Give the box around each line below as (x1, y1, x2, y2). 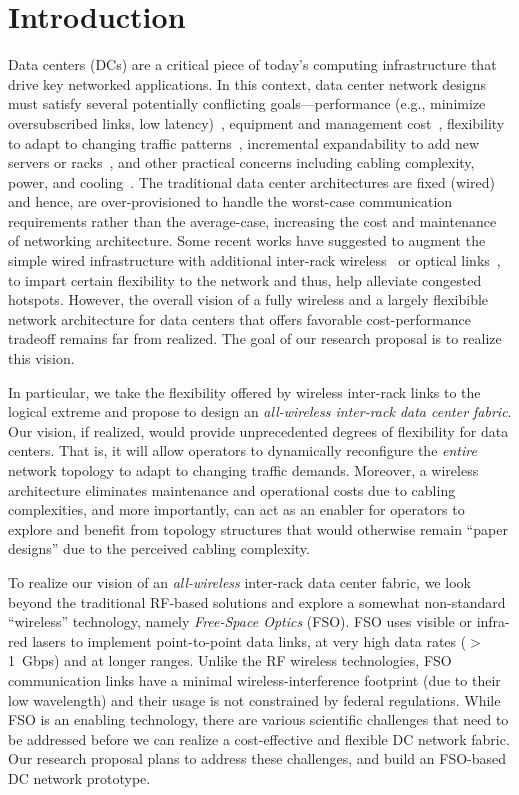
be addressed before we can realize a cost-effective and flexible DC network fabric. (8, 728, 510, 749)
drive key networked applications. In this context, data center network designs (8, 73, 487, 94)
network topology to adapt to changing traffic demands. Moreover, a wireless (8, 460, 479, 480)
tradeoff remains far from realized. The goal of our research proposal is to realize (8, 328, 502, 349)
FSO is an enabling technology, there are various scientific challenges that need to (8, 709, 509, 730)
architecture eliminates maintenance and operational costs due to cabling (8, 479, 456, 500)
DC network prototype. (8, 767, 151, 788)
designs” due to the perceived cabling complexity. (8, 538, 310, 559)
